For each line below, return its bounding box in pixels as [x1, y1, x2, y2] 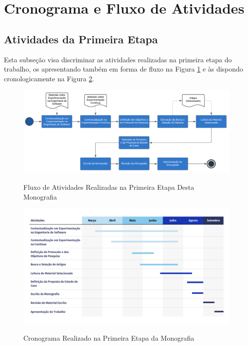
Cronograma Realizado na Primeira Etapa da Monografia [23, 333, 195, 343]
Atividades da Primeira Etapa [4, 31, 158, 46]
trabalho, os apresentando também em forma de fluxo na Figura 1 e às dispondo [4, 64, 243, 74]
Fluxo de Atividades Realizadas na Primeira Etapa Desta [23, 182, 195, 192]
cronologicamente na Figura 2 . [4, 73, 94, 83]
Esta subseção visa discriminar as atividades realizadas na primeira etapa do [4, 54, 232, 64]
